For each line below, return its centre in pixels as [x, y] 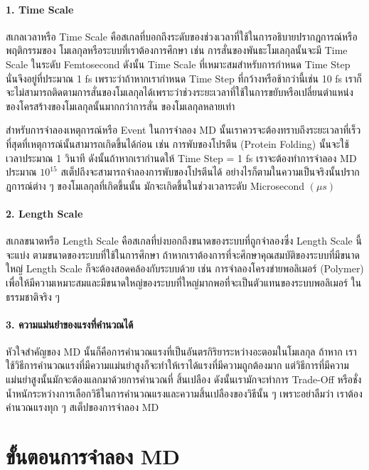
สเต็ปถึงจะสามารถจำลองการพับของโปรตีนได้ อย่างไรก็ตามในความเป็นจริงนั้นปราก [210, 172]
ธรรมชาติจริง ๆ [33, 296]
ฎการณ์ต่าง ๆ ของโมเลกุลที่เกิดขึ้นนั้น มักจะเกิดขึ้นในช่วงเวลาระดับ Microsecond [155, 185]
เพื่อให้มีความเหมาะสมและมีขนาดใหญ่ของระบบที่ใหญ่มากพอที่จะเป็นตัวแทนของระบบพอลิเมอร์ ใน [184, 282]
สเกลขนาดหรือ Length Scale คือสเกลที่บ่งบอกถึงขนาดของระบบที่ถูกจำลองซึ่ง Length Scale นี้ [184, 241]
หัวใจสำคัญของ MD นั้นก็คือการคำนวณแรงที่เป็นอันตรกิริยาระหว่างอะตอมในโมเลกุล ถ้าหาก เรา [181, 351]
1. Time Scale [40, 9]
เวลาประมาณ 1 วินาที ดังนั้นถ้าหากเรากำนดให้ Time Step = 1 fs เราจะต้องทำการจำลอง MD [181, 157]
